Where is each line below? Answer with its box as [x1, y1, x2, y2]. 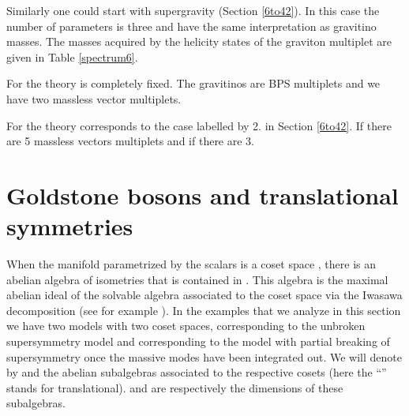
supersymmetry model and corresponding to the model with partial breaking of [6, 333, 390, 350]
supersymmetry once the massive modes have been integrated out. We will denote [6, 348, 402, 365]
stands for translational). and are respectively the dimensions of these [6, 379, 343, 395]
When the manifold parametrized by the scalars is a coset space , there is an [6, 256, 377, 272]
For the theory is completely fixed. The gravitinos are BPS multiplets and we [6, 75, 381, 92]
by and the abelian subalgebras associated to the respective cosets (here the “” [6, 364, 387, 380]
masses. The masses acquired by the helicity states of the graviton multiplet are [6, 33, 392, 50]
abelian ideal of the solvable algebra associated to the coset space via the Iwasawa [6, 287, 403, 303]
